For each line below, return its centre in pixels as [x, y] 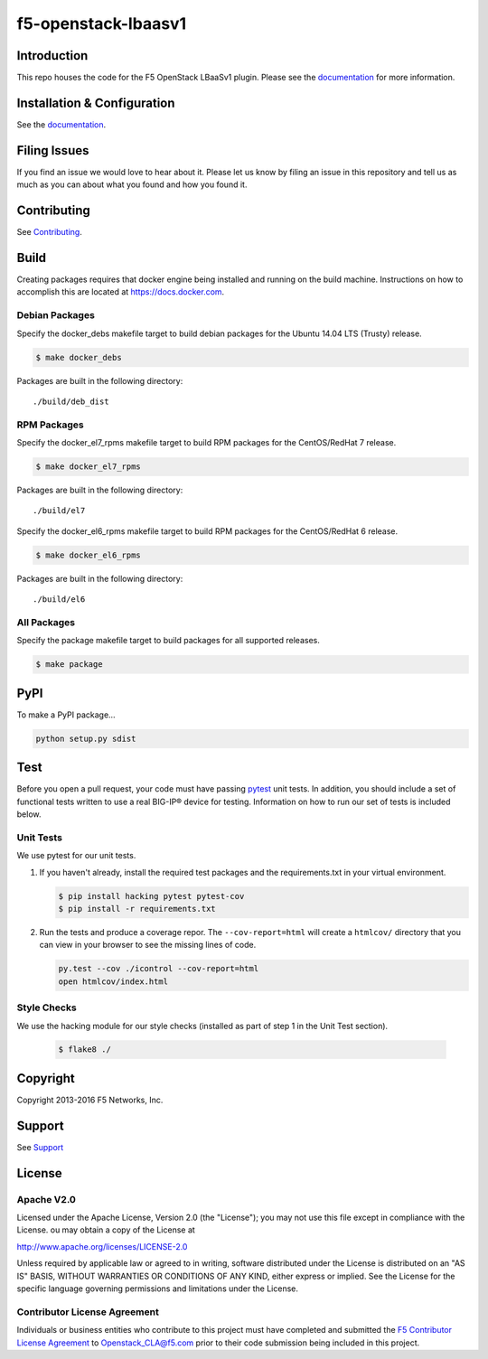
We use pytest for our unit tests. [76, 856]
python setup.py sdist [86, 738]
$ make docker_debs [79, 357]
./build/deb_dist [71, 401]
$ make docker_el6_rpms [89, 555]
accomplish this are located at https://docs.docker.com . [121, 292]
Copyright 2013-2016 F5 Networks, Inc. [90, 1100]
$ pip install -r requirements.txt [137, 909]
